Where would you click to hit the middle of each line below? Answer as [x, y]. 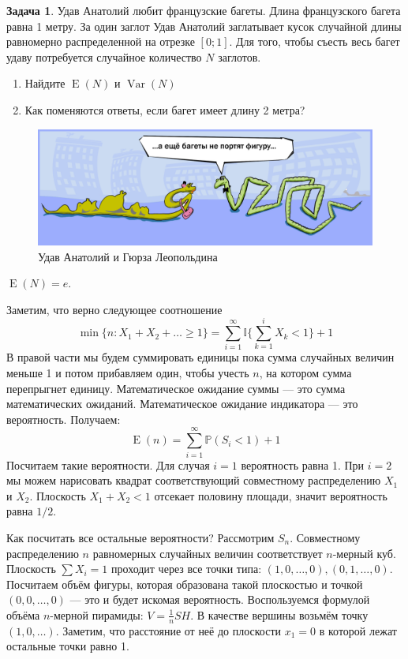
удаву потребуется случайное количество [104, 56]
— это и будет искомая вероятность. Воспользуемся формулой [220, 599]
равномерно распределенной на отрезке [101, 41]
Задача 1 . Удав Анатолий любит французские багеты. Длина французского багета [204, 10]
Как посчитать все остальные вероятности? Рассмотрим [140, 537]
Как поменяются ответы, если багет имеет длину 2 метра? [165, 109]
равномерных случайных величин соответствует [208, 553]
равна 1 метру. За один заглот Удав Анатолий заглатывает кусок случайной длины [204, 26]
